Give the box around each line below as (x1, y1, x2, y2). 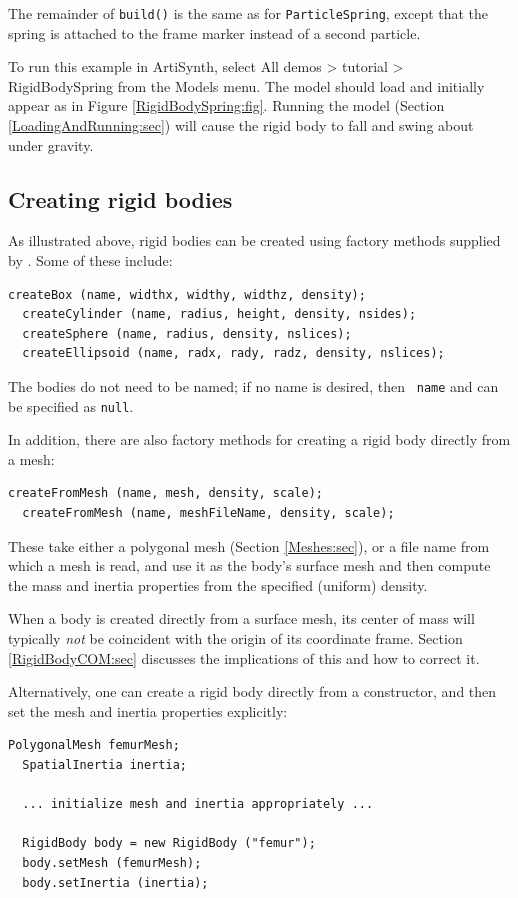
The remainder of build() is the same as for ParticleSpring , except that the (8, 3, 489, 23)
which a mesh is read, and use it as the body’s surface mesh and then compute (8, 555, 491, 576)
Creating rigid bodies (8, 183, 233, 214)
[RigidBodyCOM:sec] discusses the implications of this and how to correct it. (8, 647, 480, 668)
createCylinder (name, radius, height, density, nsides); (22, 307, 417, 322)
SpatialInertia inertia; (22, 758, 187, 773)
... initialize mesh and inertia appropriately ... (22, 797, 374, 812)
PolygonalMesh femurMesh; (8, 738, 180, 753)
